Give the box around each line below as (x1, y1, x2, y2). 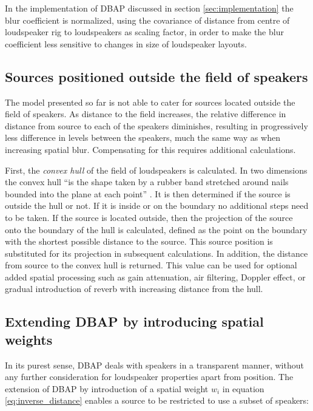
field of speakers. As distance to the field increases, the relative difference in (5, 107, 286, 120)
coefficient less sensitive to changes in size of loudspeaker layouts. (5, 37, 247, 50)
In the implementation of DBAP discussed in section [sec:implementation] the (5, 2, 294, 14)
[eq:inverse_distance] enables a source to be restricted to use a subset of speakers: (5, 394, 309, 407)
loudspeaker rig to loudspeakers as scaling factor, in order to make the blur (5, 25, 284, 38)
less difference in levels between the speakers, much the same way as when (5, 131, 280, 144)
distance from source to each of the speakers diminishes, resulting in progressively (5, 119, 308, 132)
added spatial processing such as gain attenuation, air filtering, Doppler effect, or (5, 270, 306, 283)
